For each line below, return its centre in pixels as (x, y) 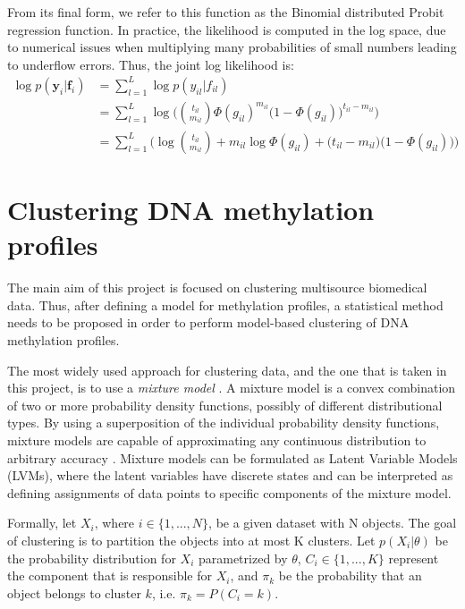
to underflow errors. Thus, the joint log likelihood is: (151, 64)
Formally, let (42, 523)
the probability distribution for (92, 558)
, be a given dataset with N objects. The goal (333, 523)
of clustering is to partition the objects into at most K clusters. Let (191, 540)
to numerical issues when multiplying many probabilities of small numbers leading (232, 47)
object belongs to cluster (74, 592)
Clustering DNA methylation (191, 210)
